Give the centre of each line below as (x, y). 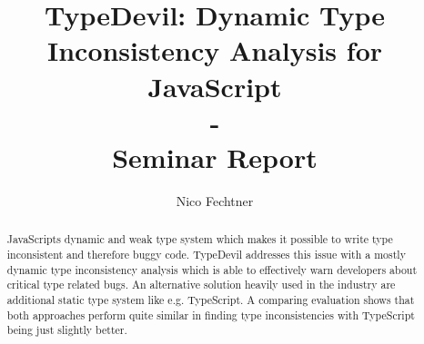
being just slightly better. (67, 330)
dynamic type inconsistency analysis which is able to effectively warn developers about (212, 269)
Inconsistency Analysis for (215, 50)
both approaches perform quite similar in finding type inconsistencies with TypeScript (211, 315)
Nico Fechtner (215, 200)
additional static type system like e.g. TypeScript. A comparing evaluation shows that (211, 299)
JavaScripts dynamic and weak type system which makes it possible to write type (200, 239)
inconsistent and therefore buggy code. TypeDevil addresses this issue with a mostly (206, 254)
